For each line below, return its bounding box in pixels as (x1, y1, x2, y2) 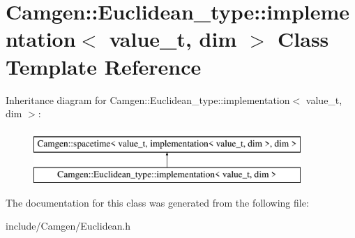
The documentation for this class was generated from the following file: (6, 195, 309, 209)
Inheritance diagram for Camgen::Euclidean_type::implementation (6, 92, 290, 107)
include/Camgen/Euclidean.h (6, 218, 131, 233)
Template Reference (6, 52, 202, 80)
